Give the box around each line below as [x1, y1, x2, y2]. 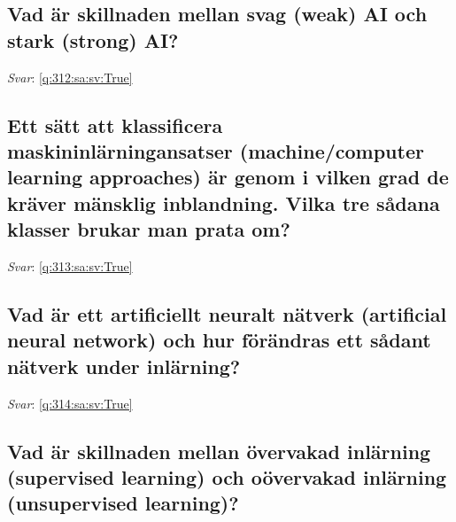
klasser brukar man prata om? [7, 215, 290, 243]
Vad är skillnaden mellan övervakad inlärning [7, 437, 431, 464]
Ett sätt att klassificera [7, 111, 223, 138]
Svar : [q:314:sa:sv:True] [7, 393, 133, 412]
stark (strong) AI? [7, 26, 179, 53]
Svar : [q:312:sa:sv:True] [7, 67, 133, 86]
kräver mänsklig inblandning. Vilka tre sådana [7, 189, 440, 216]
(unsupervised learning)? [7, 489, 239, 517]
